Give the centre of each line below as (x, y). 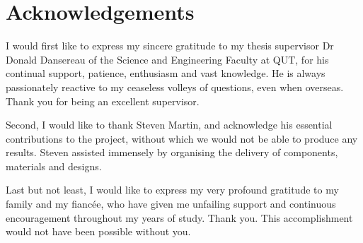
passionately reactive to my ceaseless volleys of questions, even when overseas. (175, 87)
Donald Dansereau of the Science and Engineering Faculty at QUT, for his (167, 59)
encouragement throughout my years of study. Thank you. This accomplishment (179, 217)
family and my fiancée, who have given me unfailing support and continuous (171, 204)
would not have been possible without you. (98, 231)
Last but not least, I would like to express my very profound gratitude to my (172, 190)
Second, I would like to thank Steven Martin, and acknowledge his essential (169, 125)
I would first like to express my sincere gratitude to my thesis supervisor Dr (170, 46)
